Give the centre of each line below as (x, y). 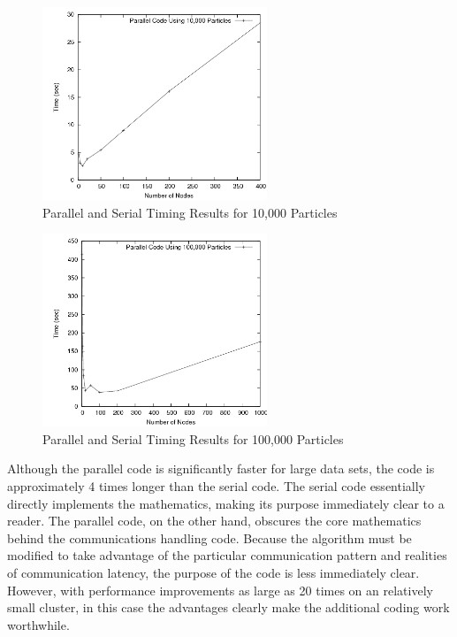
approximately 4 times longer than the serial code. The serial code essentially (217, 486)
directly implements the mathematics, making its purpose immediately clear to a (226, 503)
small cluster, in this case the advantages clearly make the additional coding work (228, 607)
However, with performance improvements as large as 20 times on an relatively (220, 590)
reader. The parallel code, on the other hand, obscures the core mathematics (214, 521)
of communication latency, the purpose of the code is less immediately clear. (213, 573)
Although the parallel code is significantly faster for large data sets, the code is (221, 468)
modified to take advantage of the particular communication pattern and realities (227, 555)
